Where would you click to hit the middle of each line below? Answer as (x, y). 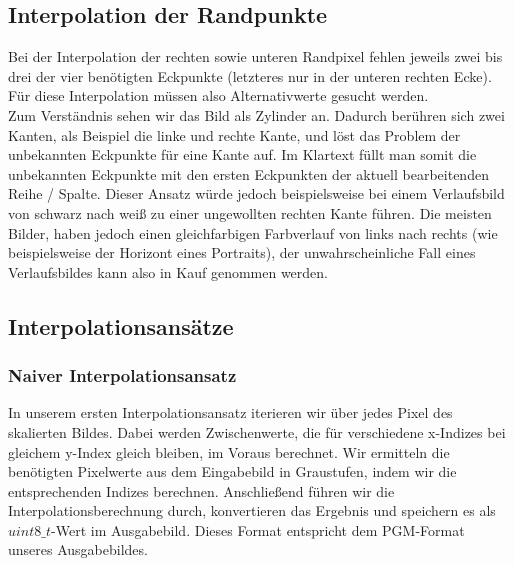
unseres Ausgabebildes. (78, 549)
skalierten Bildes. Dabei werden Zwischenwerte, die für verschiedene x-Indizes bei (257, 431)
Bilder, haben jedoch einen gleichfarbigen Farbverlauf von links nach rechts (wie (253, 232)
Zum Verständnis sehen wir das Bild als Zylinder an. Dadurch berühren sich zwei (256, 114)
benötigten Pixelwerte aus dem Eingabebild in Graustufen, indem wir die (232, 471)
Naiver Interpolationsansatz (122, 375)
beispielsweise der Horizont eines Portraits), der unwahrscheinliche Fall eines (242, 252)
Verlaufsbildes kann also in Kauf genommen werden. (168, 271)
